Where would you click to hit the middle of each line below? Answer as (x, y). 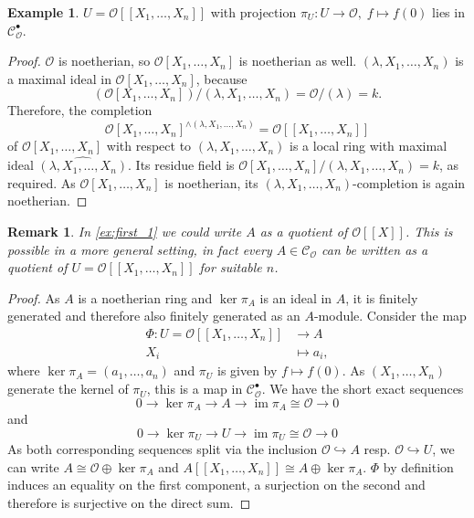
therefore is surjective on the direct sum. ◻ (129, 502)
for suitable (231, 267)
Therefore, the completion (80, 110)
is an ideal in (296, 297)
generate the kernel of (68, 389)
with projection (253, 12)
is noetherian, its (211, 182)
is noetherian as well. (298, 61)
